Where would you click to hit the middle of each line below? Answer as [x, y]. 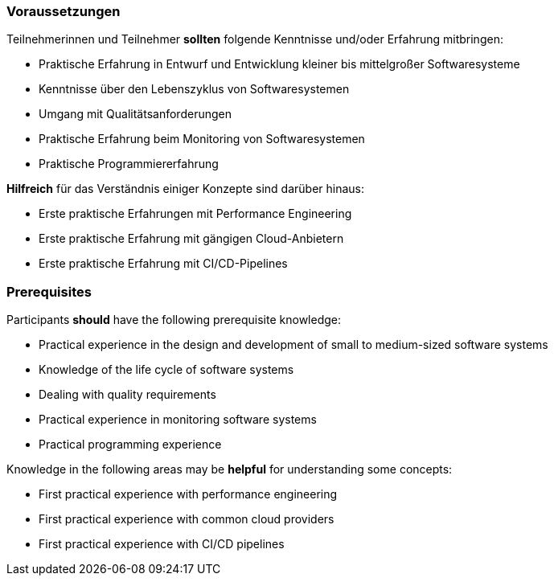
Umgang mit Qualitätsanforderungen [135, 114]
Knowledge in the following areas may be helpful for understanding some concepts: [230, 469]
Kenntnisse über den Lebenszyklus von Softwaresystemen [194, 89]
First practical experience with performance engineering [188, 494]
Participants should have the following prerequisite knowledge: [174, 320]
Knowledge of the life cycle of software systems [166, 370]
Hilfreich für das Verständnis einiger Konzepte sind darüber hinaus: [186, 189]
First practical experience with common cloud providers [187, 519]
